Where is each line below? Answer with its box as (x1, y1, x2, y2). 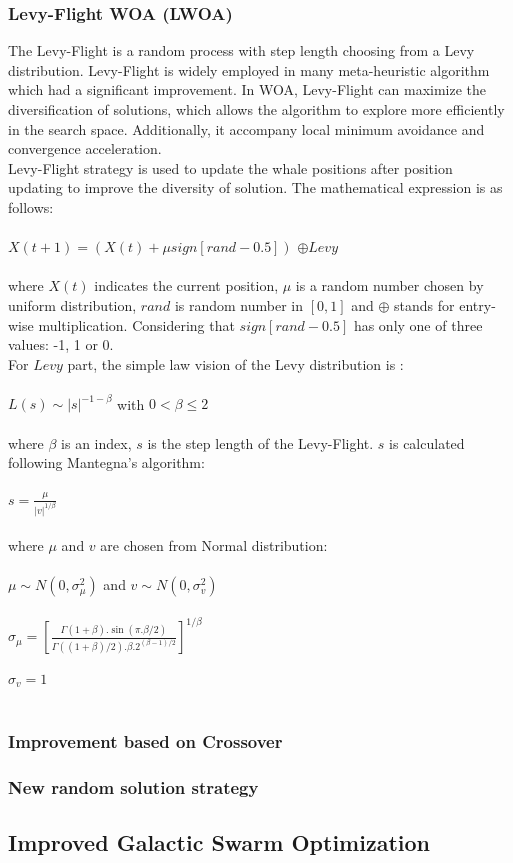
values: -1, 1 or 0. (8, 334, 114, 355)
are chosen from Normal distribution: (100, 535, 328, 556)
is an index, (61, 432, 132, 453)
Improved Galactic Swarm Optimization (8, 827, 430, 858)
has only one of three (353, 314, 483, 335)
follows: (8, 196, 54, 217)
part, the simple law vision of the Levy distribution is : (67, 353, 404, 374)
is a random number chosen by (295, 275, 484, 296)
